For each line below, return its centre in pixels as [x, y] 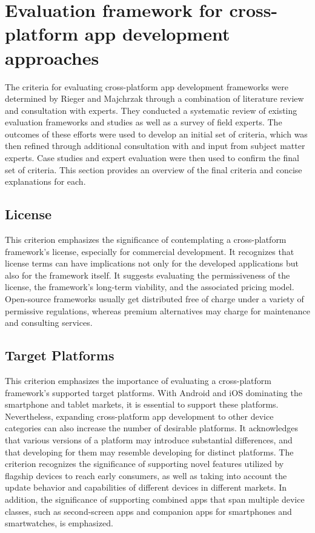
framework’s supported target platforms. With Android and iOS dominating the [154, 392]
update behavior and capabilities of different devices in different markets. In [146, 487]
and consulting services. [49, 323]
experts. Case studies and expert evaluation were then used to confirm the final [152, 158]
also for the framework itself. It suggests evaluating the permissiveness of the [148, 275]
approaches [52, 57]
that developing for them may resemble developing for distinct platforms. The [149, 452]
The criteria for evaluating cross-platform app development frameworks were [147, 86]
